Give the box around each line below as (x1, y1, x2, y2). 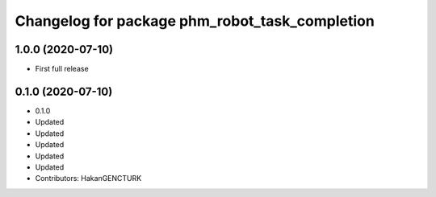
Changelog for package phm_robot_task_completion (15, 12, 375, 30)
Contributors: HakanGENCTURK (35, 174, 142, 183)
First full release (35, 64, 89, 74)
